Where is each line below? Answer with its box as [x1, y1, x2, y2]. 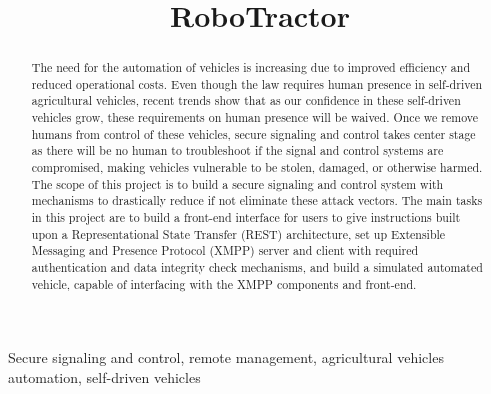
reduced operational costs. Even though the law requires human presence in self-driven [31, 75, 483, 92]
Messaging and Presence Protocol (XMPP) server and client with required [31, 242, 419, 259]
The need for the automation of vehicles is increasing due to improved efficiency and [31, 59, 471, 76]
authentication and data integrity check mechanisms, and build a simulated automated [31, 259, 483, 276]
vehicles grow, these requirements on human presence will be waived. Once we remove [31, 109, 479, 126]
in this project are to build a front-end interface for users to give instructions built [31, 209, 461, 226]
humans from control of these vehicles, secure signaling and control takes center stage [31, 125, 476, 142]
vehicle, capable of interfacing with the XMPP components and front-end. [31, 275, 417, 292]
